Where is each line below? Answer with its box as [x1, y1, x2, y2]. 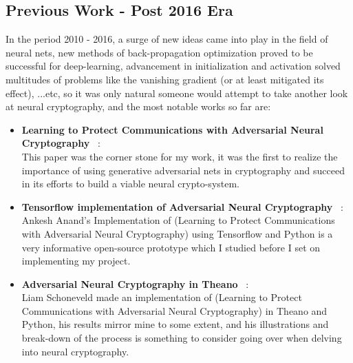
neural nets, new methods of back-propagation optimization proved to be [6, 45, 313, 59]
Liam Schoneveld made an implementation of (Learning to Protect [21, 290, 302, 304]
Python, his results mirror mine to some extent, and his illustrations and [21, 317, 329, 331]
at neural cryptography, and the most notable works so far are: [6, 99, 271, 114]
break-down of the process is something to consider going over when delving [21, 331, 342, 345]
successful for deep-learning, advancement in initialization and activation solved [6, 59, 341, 73]
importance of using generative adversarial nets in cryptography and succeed [21, 163, 345, 177]
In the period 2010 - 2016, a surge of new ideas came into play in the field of [6, 32, 328, 46]
